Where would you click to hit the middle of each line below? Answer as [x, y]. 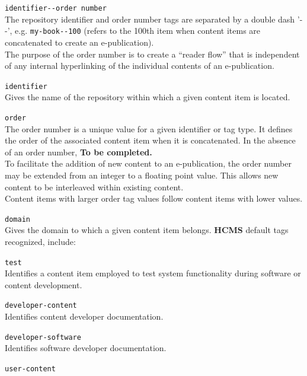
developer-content [41, 306]
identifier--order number [56, 8]
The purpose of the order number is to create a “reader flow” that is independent [152, 54]
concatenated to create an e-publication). [79, 42]
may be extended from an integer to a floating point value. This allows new [142, 175]
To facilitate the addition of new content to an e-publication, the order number [148, 163]
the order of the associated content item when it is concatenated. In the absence [150, 140]
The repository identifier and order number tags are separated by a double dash [150, 19]
